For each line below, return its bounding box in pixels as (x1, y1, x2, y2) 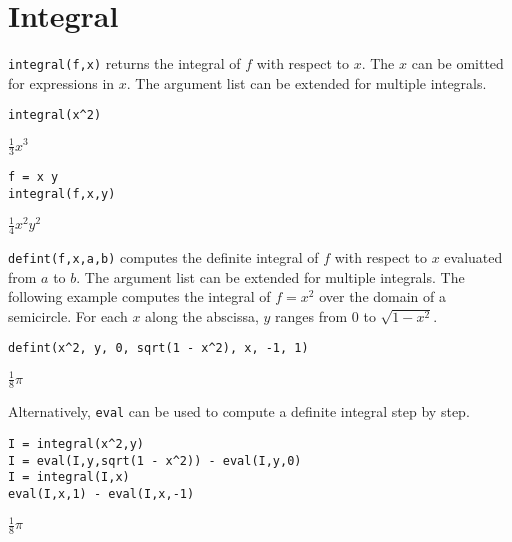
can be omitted (411, 53, 504, 74)
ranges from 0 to (275, 305, 376, 326)
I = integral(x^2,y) (8, 437, 145, 452)
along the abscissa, (145, 305, 259, 326)
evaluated (444, 247, 503, 268)
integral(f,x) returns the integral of (8, 53, 241, 74)
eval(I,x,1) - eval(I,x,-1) (8, 487, 195, 502)
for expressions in (8, 72, 115, 93)
